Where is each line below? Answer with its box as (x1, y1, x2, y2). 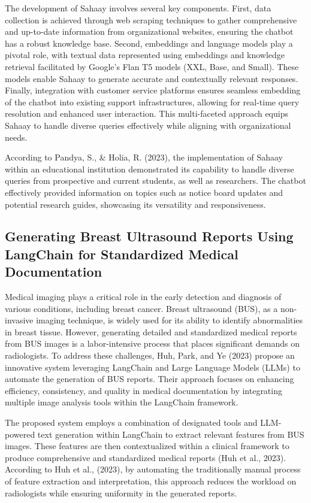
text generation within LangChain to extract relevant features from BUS (37, 428, 304, 440)
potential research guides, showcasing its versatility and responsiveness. (5, 198, 266, 210)
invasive (5, 314, 34, 326)
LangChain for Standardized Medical (5, 244, 238, 263)
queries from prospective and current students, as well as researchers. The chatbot (5, 174, 306, 187)
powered (5, 428, 35, 440)
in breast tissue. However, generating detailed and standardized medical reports (5, 325, 297, 338)
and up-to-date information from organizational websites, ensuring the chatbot (5, 25, 294, 38)
